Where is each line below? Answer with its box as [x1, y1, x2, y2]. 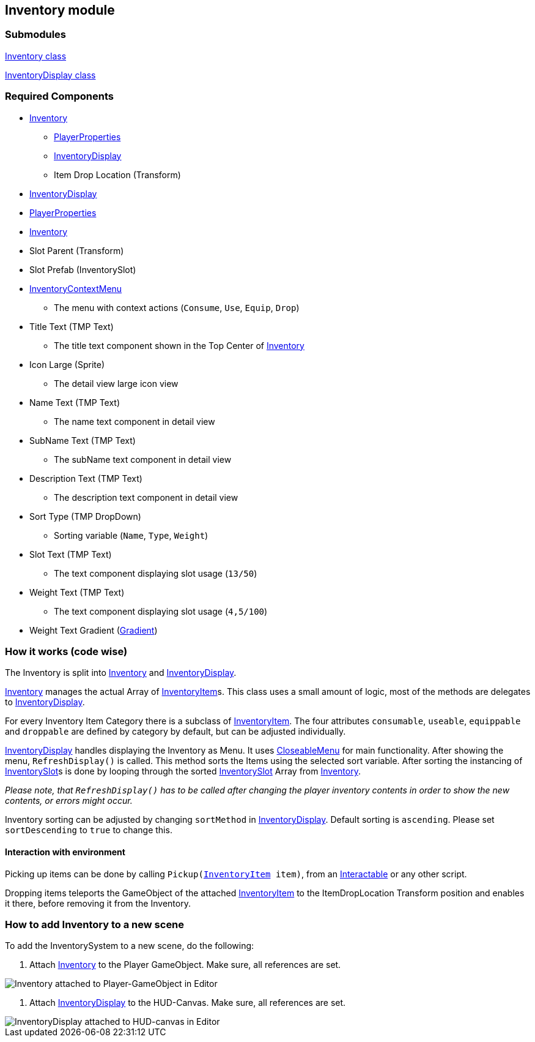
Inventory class [5, 50, 67, 61]
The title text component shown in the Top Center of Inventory [54, 340, 304, 351]
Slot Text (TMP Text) [29, 549, 112, 560]
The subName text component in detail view [54, 454, 232, 465]
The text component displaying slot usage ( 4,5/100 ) [54, 605, 268, 617]
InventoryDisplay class [5, 69, 96, 80]
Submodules [5, 28, 67, 41]
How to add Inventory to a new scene [5, 918, 185, 931]
